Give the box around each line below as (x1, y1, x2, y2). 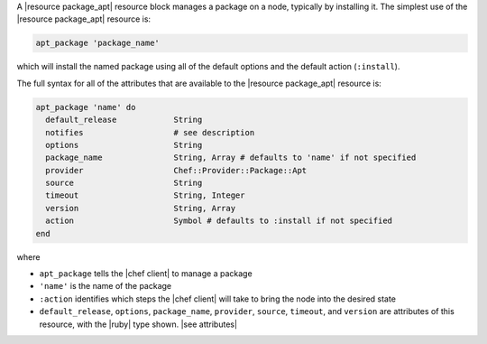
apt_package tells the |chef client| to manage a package (39, 268, 253, 279)
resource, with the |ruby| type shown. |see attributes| (39, 319, 238, 330)
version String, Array (45, 203, 236, 213)
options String (45, 140, 203, 150)
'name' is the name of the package (39, 281, 172, 292)
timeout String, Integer (45, 191, 245, 200)
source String (45, 178, 203, 189)
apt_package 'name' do (35, 102, 136, 112)
